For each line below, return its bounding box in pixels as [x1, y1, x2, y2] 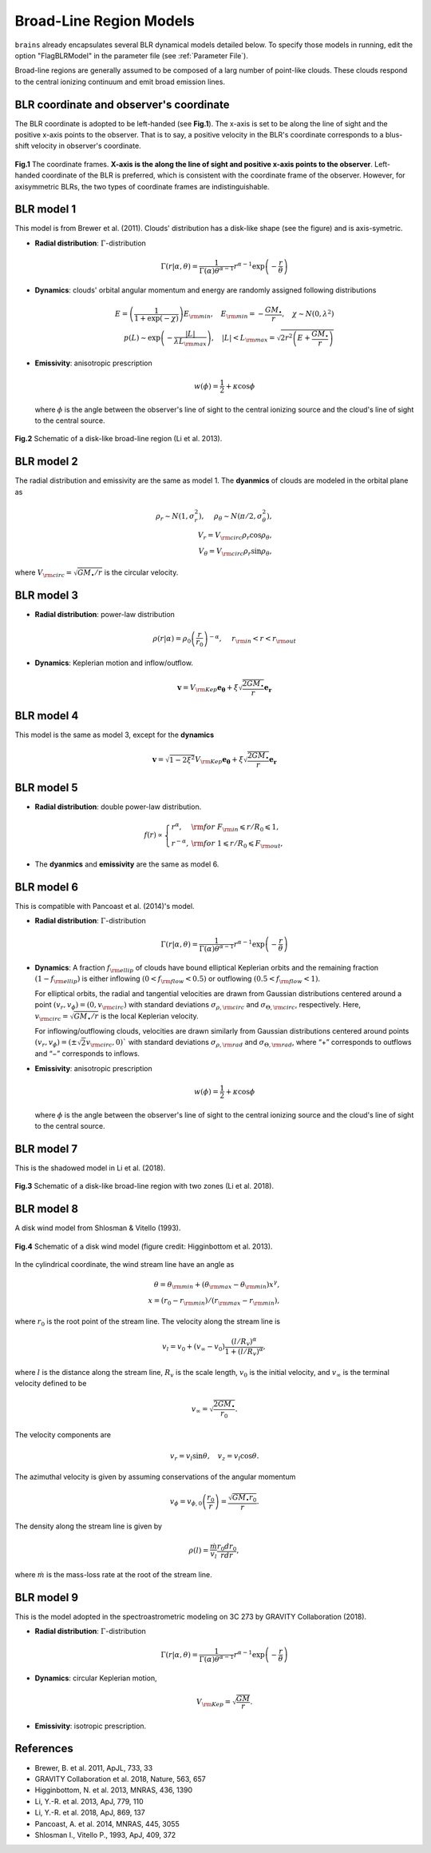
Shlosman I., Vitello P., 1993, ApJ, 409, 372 [34, 1830, 176, 1839]
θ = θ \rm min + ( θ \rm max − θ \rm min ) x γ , [153, 1279, 280, 1291]
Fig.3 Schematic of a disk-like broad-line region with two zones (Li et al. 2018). [14, 1182, 275, 1191]
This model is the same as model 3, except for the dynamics [14, 730, 215, 739]
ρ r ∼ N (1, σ [156, 512, 195, 523]
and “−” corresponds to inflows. [34, 1049, 140, 1058]
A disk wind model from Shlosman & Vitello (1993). [14, 1223, 181, 1233]
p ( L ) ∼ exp [124, 333, 161, 343]
